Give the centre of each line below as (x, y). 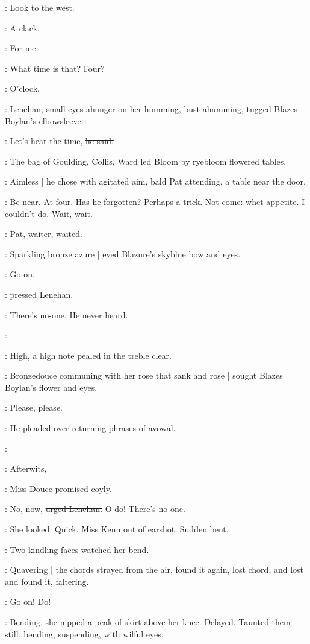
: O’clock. (22, 88)
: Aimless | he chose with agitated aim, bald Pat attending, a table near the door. (155, 181)
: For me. (22, 48)
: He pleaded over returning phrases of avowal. (90, 428)
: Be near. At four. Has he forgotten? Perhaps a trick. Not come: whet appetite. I (155, 201)
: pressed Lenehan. (39, 294)
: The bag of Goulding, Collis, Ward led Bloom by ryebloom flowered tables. (146, 161)
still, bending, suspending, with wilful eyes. (84, 633)
